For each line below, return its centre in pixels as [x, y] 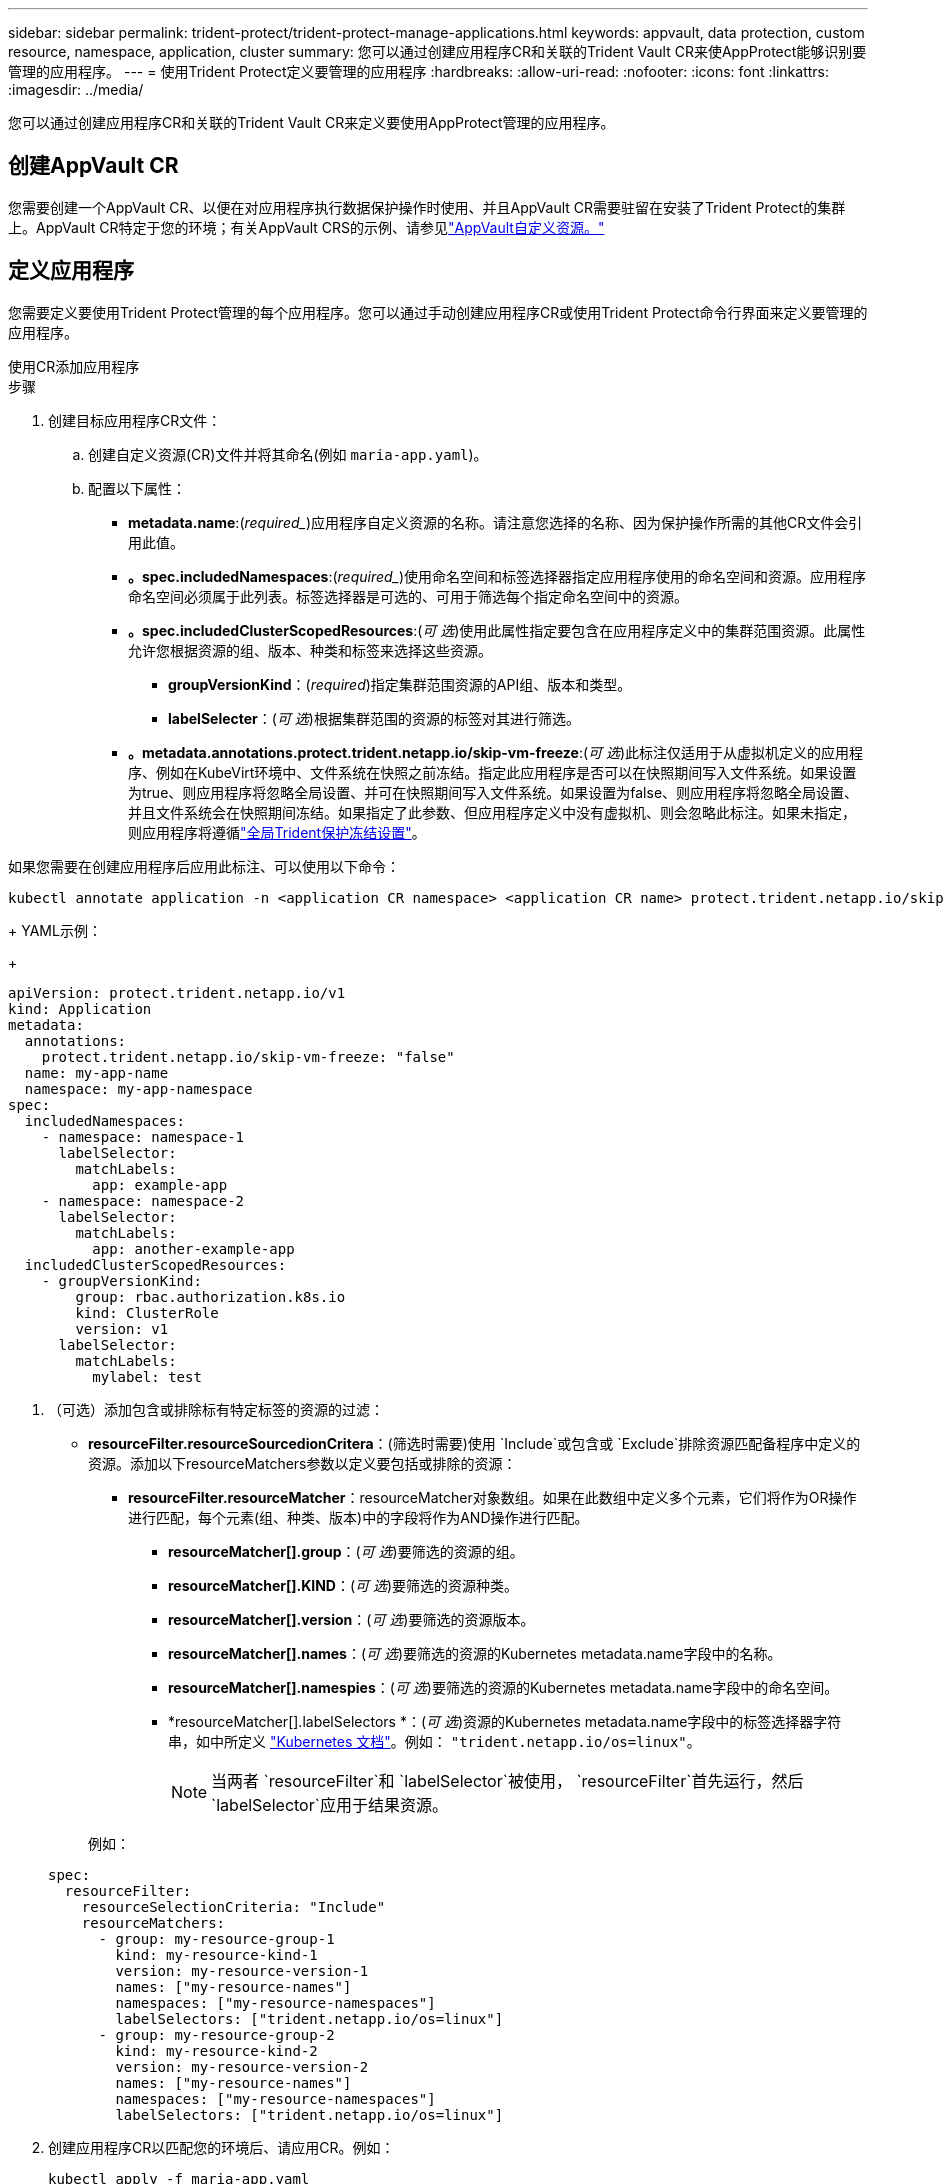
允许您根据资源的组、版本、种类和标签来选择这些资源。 [310, 650]
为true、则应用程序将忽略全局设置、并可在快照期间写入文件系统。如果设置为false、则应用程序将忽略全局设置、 [493, 792]
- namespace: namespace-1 [143, 1136]
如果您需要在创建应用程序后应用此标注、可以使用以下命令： [204, 866]
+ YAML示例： [55, 930]
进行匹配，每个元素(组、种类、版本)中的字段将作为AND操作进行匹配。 [358, 1517]
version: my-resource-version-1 [242, 1970]
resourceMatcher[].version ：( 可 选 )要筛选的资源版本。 [351, 1619]
